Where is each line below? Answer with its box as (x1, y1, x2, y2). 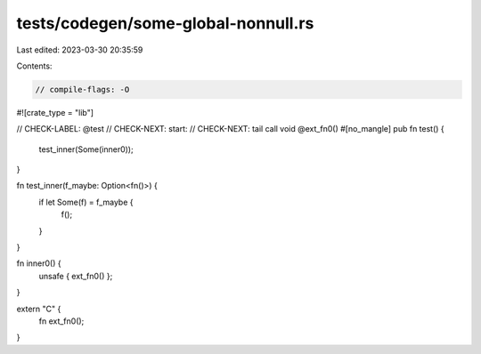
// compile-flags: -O (35, 84, 130, 94)
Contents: (16, 60, 53, 71)
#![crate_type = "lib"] (16, 107, 94, 117)
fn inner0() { (16, 258, 61, 269)
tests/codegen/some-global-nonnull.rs (16, 13, 314, 33)
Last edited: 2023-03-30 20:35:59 (16, 44, 143, 55)
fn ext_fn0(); (38, 316, 85, 326)
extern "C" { (16, 303, 61, 314)
